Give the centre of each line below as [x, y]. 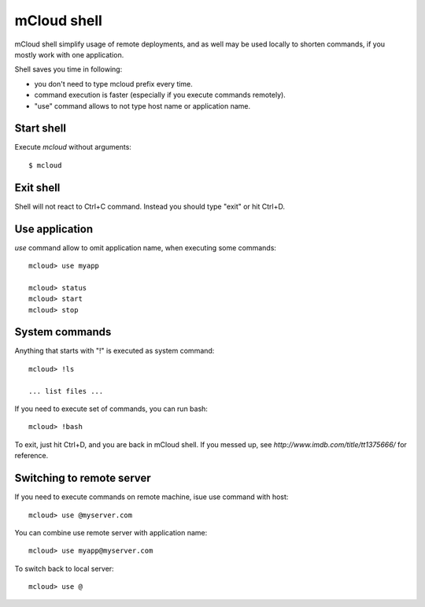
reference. [31, 456]
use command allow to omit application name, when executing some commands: [146, 247]
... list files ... [66, 391]
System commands [63, 332]
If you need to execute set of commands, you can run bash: [111, 409]
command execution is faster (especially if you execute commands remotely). [160, 95]
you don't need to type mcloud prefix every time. [113, 83]
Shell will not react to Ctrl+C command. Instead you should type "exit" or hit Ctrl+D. [150, 206]
